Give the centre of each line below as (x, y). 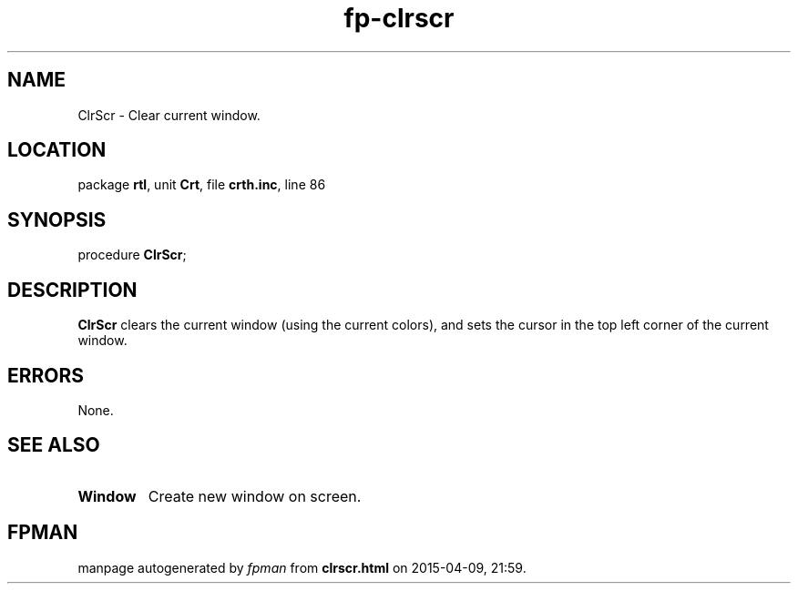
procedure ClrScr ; (132, 255)
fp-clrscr (399, 18)
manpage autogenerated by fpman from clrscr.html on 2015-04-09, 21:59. (302, 567)
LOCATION (57, 150)
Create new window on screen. (255, 496)
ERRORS (46, 375)
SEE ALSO (54, 445)
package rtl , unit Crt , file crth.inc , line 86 (202, 185)
